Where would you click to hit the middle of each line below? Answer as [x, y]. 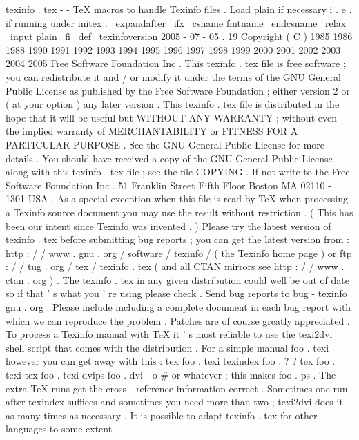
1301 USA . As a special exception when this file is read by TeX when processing [177, 199]
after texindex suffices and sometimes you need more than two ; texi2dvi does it [174, 402]
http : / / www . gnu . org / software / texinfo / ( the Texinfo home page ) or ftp [179, 252]
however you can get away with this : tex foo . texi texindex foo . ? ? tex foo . [171, 361]
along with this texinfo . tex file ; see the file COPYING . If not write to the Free [178, 172]
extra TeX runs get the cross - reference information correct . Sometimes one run [177, 388]
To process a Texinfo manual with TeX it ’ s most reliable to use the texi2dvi [169, 334]
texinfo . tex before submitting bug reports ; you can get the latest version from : [177, 239]
